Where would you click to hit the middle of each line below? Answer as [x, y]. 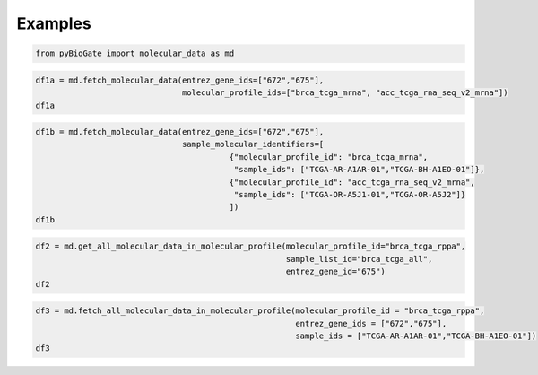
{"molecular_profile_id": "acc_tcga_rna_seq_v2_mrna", [352, 182]
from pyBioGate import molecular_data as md [135, 53]
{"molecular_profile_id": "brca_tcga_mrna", [329, 157]
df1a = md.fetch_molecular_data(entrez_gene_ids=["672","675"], [180, 80]
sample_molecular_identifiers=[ [253, 144]
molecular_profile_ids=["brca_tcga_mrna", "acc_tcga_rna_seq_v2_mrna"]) [345, 93]
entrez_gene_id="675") [335, 272]
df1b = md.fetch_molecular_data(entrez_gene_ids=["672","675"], [180, 132]
